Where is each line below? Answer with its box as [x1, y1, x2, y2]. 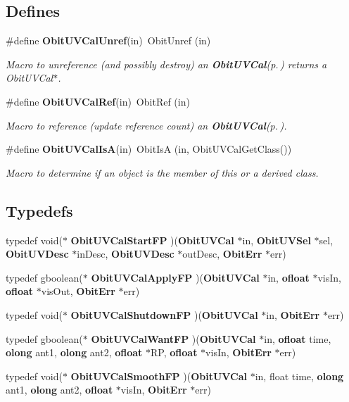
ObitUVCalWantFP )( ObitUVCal [91, 331, 256, 346]
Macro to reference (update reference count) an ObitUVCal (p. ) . [6, 118, 287, 132]
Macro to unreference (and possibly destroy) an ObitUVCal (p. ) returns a [6, 56, 327, 71]
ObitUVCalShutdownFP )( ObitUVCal [70, 307, 258, 322]
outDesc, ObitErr [182, 246, 262, 261]
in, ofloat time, [264, 331, 331, 346]
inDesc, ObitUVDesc [77, 246, 174, 261]
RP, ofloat [151, 345, 198, 360]
